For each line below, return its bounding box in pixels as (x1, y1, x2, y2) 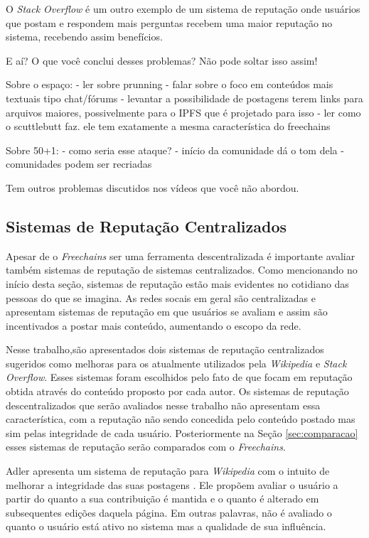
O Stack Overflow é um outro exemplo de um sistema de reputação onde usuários (6, 1, 360, 16)
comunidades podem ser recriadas (6, 156, 152, 171)
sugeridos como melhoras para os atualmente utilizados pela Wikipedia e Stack (6, 355, 347, 370)
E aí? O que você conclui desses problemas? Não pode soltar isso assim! (6, 53, 318, 68)
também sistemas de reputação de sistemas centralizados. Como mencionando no (6, 262, 358, 277)
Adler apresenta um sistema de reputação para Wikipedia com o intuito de (6, 463, 330, 478)
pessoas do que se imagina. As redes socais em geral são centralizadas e (6, 290, 316, 305)
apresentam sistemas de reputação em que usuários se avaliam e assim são (6, 304, 328, 319)
